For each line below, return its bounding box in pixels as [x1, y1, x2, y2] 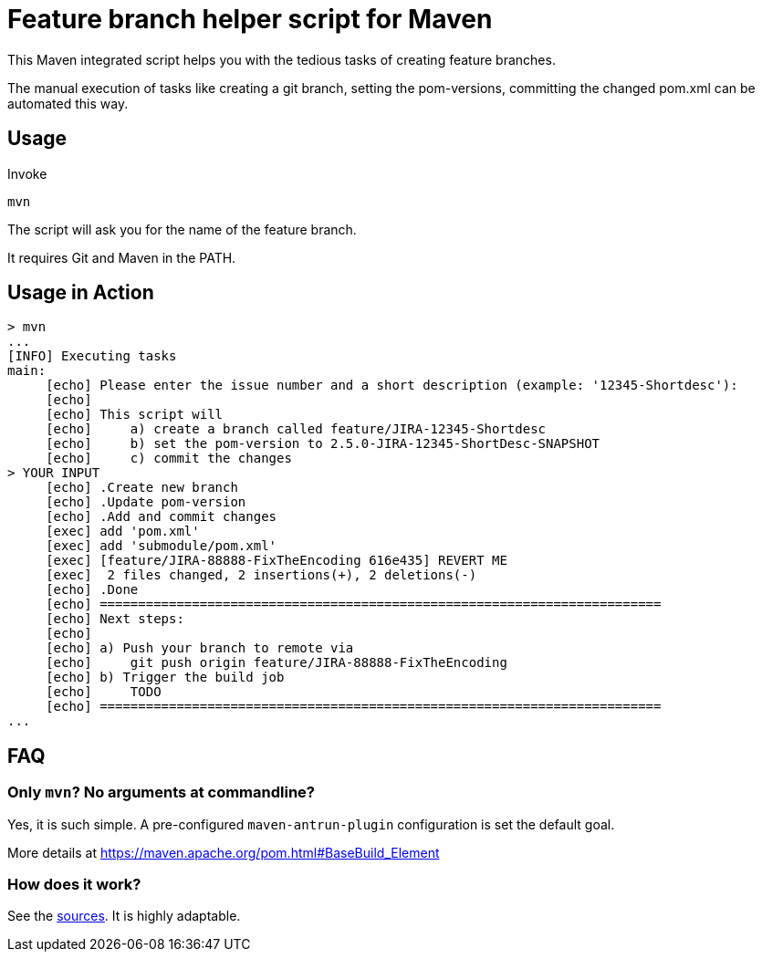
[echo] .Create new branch [46, 480, 238, 495]
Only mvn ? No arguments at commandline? [7, 783, 315, 802]
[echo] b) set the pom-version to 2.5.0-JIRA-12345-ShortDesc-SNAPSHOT [46, 436, 600, 452]
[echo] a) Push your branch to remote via [46, 641, 354, 656]
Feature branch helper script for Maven [7, 4, 493, 35]
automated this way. [7, 95, 129, 111]
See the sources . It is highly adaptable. [7, 908, 241, 924]
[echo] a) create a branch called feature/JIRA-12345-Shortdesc [46, 422, 547, 437]
